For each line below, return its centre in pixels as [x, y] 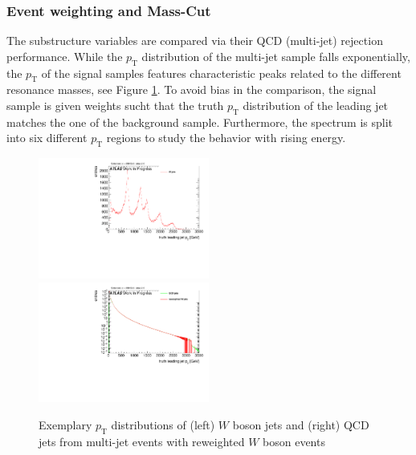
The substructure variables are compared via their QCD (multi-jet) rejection [195, 41]
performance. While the [65, 56]
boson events [294, 441]
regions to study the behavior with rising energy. [226, 138]
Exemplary [65, 425]
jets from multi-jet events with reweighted [142, 441]
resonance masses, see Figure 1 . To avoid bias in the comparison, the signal [192, 89]
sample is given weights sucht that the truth [115, 105]
